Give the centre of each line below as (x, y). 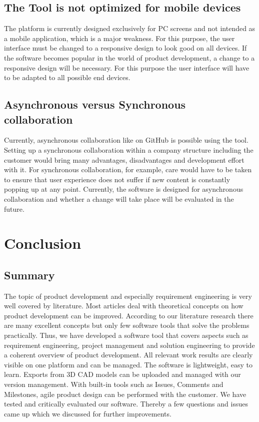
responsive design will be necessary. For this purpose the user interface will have (127, 67)
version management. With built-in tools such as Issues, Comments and (114, 384)
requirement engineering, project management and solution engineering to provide (129, 345)
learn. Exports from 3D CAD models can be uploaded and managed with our (122, 374)
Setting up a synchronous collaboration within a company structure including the (129, 149)
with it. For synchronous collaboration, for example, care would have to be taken (128, 169)
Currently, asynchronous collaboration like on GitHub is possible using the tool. (126, 140)
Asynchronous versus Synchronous (95, 104)
